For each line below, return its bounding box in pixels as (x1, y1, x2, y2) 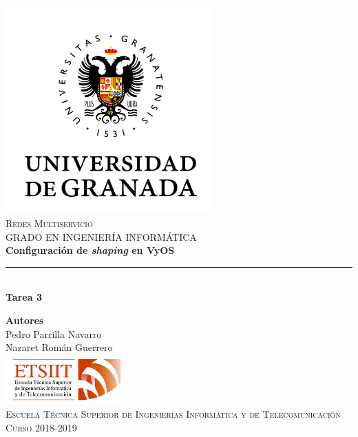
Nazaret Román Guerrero (6, 340, 113, 354)
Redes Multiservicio (6, 215, 93, 230)
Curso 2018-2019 (6, 420, 77, 434)
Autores (6, 312, 44, 327)
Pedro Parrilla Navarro (6, 326, 102, 341)
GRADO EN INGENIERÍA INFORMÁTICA (6, 229, 197, 244)
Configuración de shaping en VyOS (6, 243, 175, 257)
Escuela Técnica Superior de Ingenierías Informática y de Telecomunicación (6, 407, 341, 421)
